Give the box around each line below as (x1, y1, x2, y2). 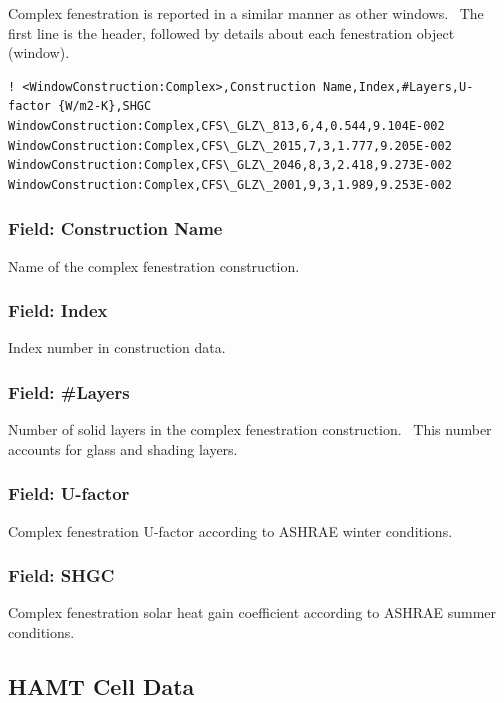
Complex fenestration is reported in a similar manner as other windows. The (8, 3, 484, 23)
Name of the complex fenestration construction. (8, 255, 300, 276)
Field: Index (8, 298, 108, 323)
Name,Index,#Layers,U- (322, 79, 474, 94)
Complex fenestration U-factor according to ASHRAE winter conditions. (8, 520, 453, 541)
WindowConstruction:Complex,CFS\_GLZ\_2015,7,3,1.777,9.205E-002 (8, 138, 452, 153)
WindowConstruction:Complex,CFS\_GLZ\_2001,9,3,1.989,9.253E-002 (8, 177, 452, 192)
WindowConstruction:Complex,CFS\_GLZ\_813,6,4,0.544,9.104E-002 (8, 118, 445, 133)
